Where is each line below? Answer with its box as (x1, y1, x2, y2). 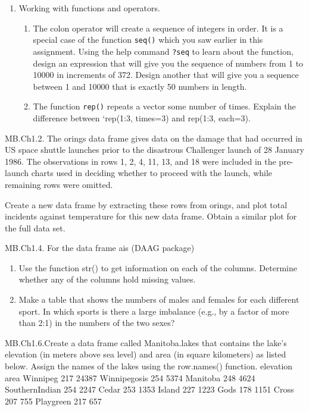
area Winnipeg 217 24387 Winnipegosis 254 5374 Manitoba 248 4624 (5, 371, 255, 384)
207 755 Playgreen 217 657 (5, 394, 102, 407)
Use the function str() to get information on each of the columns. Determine (18, 261, 297, 274)
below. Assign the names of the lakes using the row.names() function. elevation (5, 360, 293, 372)
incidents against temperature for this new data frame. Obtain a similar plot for (5, 210, 297, 222)
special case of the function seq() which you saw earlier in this (33, 33, 263, 46)
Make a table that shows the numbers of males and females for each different (18, 293, 299, 306)
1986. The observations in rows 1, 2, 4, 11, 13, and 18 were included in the (5, 155, 276, 167)
